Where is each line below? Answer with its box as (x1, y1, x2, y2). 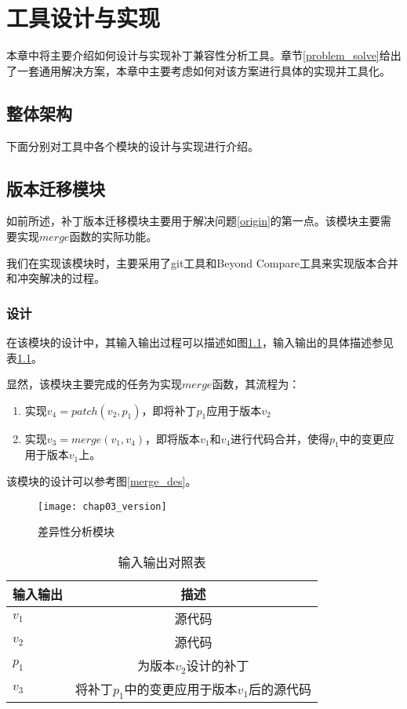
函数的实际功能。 (69, 227, 158, 244)
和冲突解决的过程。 (6, 270, 105, 286)
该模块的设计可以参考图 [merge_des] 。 (6, 473, 197, 489)
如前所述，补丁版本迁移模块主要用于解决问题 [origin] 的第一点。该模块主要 (6, 213, 380, 229)
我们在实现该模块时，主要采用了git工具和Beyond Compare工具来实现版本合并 (6, 254, 398, 271)
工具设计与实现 (6, 2, 161, 34)
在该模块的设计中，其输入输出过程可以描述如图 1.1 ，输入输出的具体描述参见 (6, 333, 394, 350)
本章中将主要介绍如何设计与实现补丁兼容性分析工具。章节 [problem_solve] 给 (6, 47, 391, 64)
